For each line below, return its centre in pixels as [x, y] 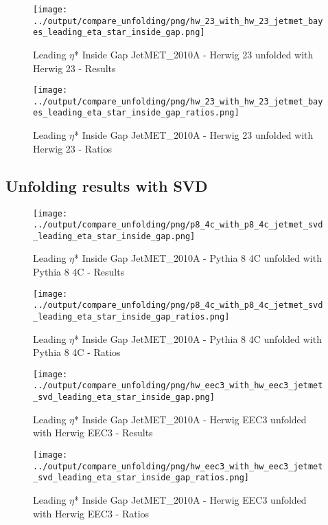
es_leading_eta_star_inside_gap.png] [119, 33]
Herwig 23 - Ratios [73, 148]
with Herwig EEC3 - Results [93, 433]
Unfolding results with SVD [107, 185]
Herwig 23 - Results [74, 68]
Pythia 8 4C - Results [79, 272]
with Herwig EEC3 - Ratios [91, 513]
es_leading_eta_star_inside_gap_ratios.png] [136, 113]
